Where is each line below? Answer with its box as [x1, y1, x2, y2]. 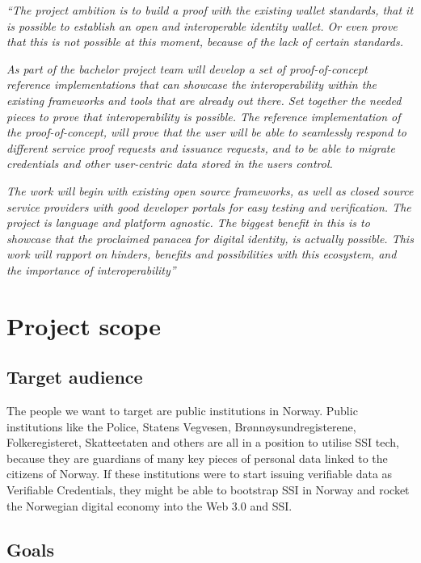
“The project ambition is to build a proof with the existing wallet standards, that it [6, 2, 414, 18]
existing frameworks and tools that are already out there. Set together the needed [6, 91, 402, 108]
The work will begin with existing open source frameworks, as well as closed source [6, 182, 414, 199]
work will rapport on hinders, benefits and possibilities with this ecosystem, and [6, 246, 397, 263]
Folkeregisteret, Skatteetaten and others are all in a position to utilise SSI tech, [6, 434, 399, 451]
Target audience [6, 364, 143, 389]
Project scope [6, 309, 162, 342]
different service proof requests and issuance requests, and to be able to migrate [6, 139, 395, 156]
